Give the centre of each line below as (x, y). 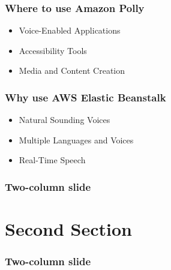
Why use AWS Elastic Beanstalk (85, 97)
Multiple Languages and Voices (76, 139)
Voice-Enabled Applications (70, 30)
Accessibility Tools (53, 50)
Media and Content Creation (72, 70)
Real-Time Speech (52, 160)
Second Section (68, 229)
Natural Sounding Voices (64, 120)
